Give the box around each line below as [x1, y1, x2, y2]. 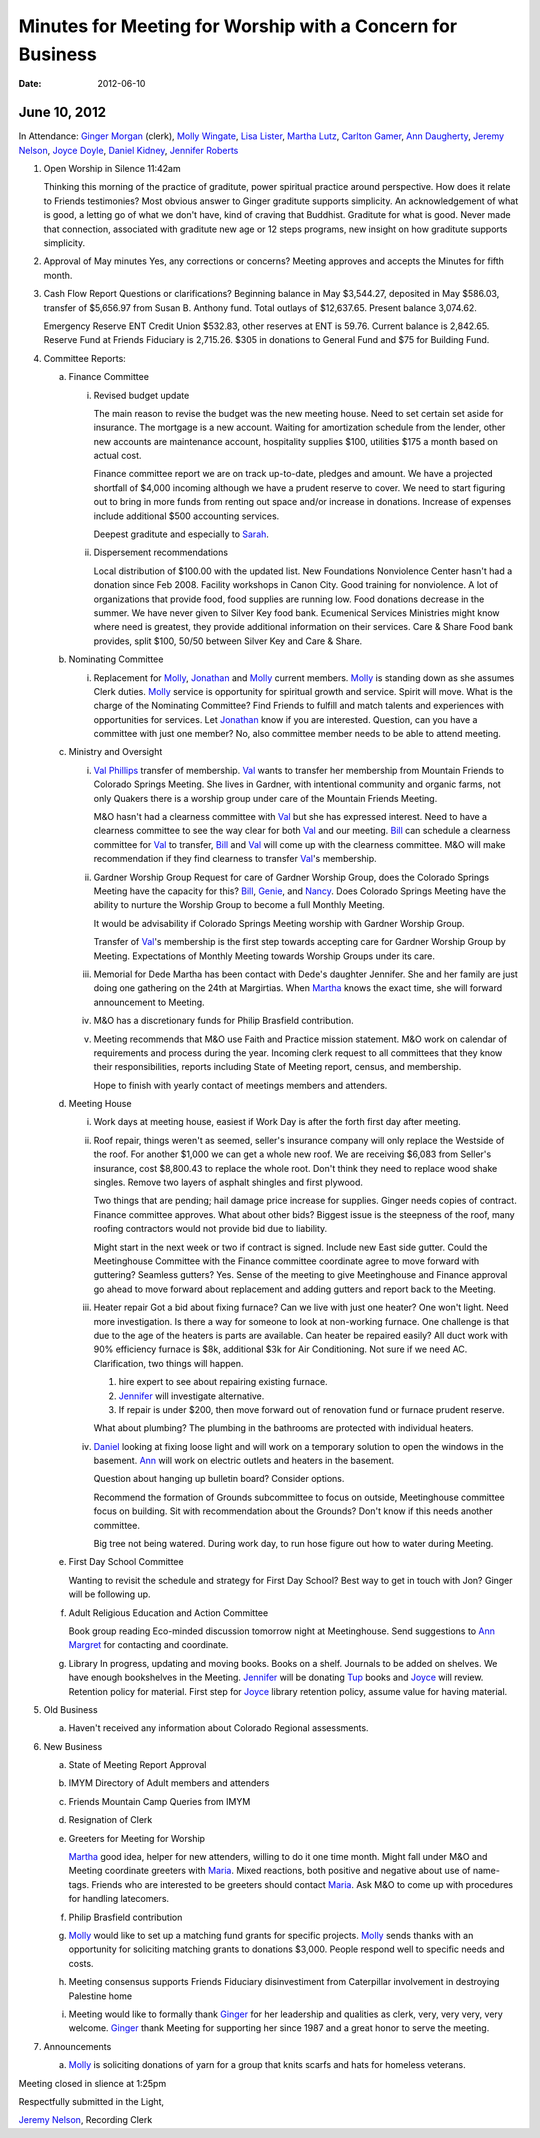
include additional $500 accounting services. [93, 510, 280, 522]
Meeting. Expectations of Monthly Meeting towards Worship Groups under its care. [93, 950, 435, 962]
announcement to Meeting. [93, 996, 205, 1008]
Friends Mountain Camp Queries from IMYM [68, 1795, 251, 1807]
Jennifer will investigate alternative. [118, 1390, 265, 1402]
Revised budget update [93, 389, 190, 401]
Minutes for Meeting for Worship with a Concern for [18, 15, 458, 37]
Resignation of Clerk [68, 1814, 153, 1826]
